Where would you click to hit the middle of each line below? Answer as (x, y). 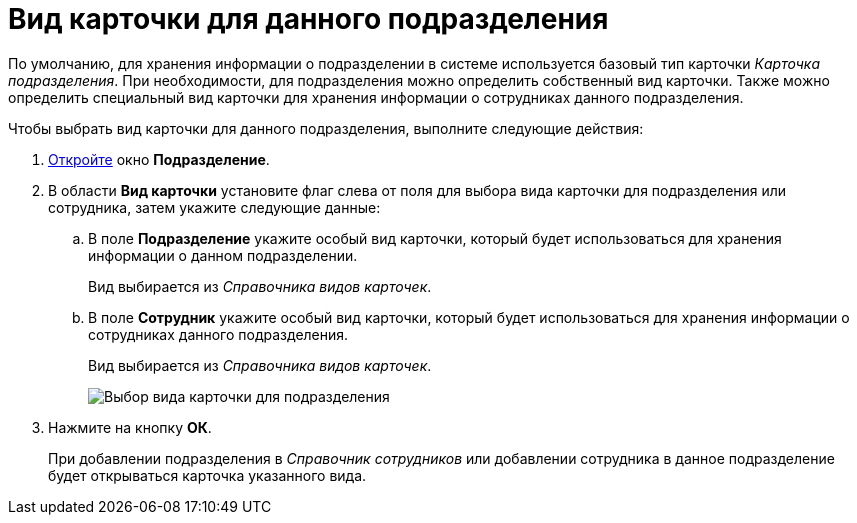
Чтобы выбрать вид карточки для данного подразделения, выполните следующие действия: (326, 128)
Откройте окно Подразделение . (159, 159)
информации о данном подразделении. (223, 255)
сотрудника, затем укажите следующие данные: (214, 207)
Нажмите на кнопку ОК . (130, 427)
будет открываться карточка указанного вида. (207, 475)
